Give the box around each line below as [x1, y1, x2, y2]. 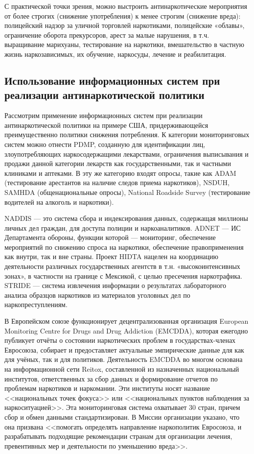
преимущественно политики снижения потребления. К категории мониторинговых [4, 129, 250, 140]
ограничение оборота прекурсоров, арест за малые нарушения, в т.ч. [4, 29, 209, 40]
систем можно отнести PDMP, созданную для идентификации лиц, [4, 139, 206, 149]
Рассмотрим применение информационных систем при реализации [4, 110, 203, 120]
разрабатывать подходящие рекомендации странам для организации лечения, [4, 431, 232, 441]
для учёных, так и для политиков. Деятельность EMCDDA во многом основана [4, 354, 243, 364]
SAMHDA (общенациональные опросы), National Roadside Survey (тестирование [4, 187, 251, 197]
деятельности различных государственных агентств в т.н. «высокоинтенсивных [4, 261, 240, 271]
